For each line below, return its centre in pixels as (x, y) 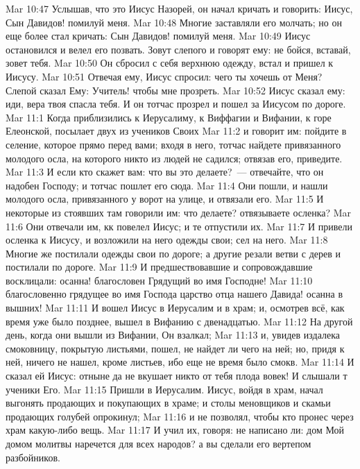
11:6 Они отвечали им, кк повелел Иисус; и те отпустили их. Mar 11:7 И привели (179, 226)
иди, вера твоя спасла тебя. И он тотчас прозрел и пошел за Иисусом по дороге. (176, 104)
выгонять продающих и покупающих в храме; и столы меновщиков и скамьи (168, 403)
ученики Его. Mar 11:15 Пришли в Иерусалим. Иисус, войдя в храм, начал (164, 389)
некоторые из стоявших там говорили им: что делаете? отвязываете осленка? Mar (179, 212)
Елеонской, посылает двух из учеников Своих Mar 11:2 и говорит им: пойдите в (176, 131)
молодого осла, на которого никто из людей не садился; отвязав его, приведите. (174, 158)
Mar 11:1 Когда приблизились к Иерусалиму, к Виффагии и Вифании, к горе (169, 117)
